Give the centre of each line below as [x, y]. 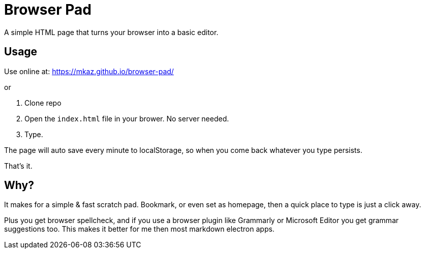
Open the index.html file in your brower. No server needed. [127, 118]
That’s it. [18, 166]
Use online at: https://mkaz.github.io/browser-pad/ [89, 71]
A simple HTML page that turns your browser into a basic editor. [111, 32]
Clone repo [43, 103]
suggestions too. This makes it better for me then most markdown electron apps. [139, 229]
